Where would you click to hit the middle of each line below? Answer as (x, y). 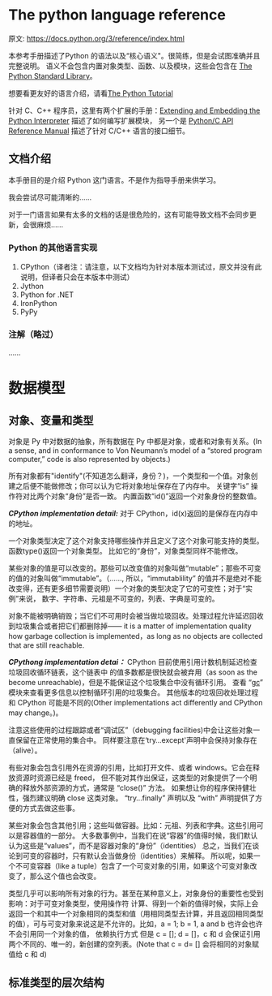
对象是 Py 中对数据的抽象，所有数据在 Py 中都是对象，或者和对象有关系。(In (135, 442)
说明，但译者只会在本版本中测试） (77, 277)
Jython (32, 287)
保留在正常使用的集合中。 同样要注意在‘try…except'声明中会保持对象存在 (136, 740)
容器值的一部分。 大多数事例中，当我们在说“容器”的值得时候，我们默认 (140, 836)
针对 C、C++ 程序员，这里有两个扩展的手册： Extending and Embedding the (134, 110)
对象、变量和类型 (51, 420)
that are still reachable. (47, 645)
